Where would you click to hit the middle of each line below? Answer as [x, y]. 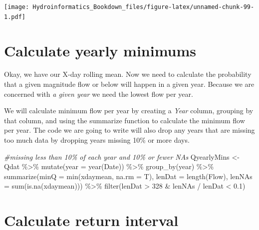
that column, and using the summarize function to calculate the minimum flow [125, 120]
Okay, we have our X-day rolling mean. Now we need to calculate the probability [128, 74]
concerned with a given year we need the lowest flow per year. [99, 94]
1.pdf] [15, 17]
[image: [17, 7]
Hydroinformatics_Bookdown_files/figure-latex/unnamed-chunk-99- [143, 7]
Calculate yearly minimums [100, 50]
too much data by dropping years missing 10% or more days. [97, 140]
